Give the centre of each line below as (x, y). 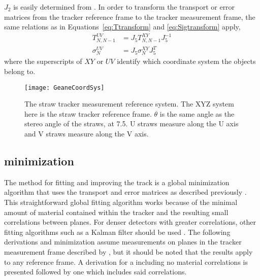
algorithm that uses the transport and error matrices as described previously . (125, 192)
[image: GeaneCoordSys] (64, 87)
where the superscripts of (43, 61)
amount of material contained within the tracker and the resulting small (116, 212)
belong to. (20, 71)
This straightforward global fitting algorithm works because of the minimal (121, 202)
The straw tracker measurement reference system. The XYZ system (129, 104)
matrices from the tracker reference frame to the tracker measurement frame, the (130, 16)
